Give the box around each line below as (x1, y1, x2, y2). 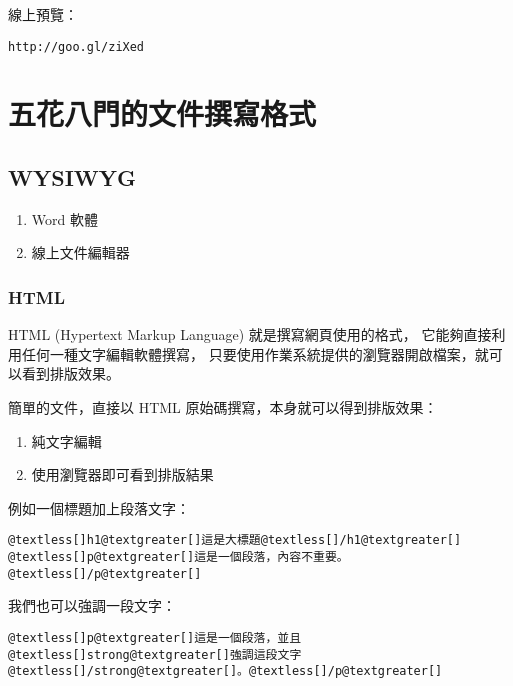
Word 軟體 (31, 208, 98, 229)
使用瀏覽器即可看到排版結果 (31, 464, 214, 485)
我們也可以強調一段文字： (8, 595, 176, 616)
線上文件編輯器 (31, 242, 130, 263)
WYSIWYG (8, 162, 136, 193)
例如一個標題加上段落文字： (8, 497, 190, 518)
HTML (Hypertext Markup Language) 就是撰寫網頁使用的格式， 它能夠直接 (8, 324, 492, 345)
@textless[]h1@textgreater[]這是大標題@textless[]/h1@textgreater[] (8, 533, 462, 548)
